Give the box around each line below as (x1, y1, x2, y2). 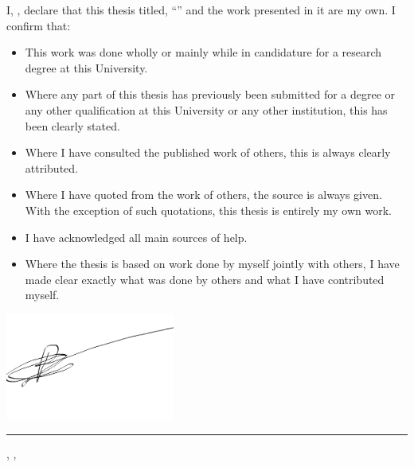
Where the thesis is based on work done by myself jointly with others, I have (25, 255, 400, 272)
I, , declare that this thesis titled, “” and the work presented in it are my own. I (6, 2, 396, 18)
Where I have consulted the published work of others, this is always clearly (25, 144, 391, 161)
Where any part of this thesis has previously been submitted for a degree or (25, 86, 396, 103)
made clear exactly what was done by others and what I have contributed (25, 270, 385, 287)
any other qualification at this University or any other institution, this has (25, 101, 388, 118)
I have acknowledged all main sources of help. (25, 228, 248, 245)
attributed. (25, 159, 78, 176)
